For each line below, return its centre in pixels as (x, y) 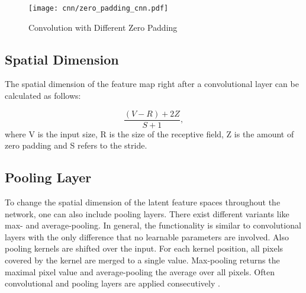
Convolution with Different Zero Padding (103, 27)
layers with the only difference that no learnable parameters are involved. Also (147, 236)
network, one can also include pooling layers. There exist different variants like (147, 213)
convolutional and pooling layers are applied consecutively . (112, 283)
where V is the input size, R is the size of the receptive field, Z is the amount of (149, 133)
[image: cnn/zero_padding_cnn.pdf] (99, 8)
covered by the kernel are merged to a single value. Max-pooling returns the (142, 260)
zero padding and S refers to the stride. (76, 145)
